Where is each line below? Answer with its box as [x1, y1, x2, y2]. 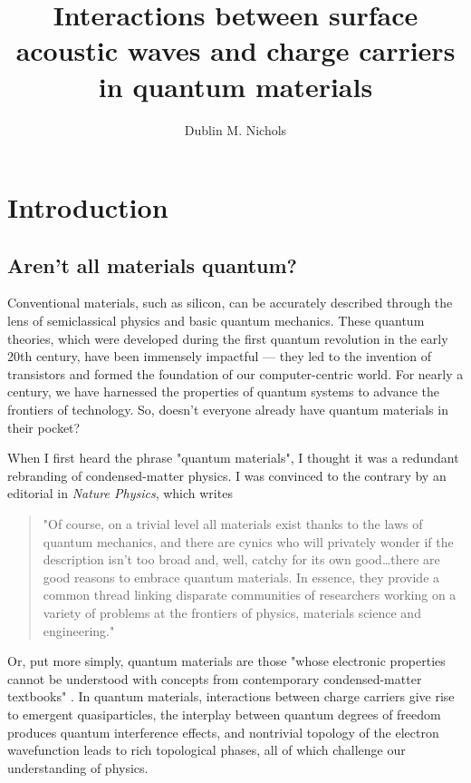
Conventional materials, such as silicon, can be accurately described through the [7, 293, 453, 312]
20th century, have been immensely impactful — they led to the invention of [7, 347, 431, 366]
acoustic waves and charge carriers [15, 32, 456, 69]
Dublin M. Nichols [184, 120, 287, 139]
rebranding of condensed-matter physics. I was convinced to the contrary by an [7, 465, 447, 484]
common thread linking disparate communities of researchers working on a [43, 585, 457, 604]
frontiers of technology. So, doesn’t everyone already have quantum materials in [7, 400, 448, 419]
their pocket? [7, 417, 81, 436]
